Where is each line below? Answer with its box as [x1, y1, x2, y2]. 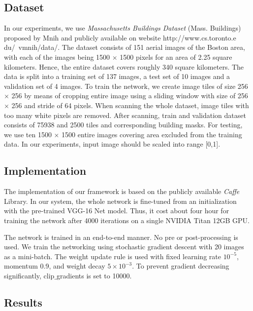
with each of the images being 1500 [4, 51, 110, 62]
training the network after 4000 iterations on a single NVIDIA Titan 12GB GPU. [4, 215, 250, 225]
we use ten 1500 [4, 129, 52, 139]
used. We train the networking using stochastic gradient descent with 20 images [4, 241, 244, 252]
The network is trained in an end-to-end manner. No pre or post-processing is [4, 232, 238, 242]
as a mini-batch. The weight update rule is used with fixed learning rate [4, 251, 221, 261]
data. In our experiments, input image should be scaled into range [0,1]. [4, 139, 221, 149]
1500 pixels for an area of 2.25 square [120, 51, 232, 62]
